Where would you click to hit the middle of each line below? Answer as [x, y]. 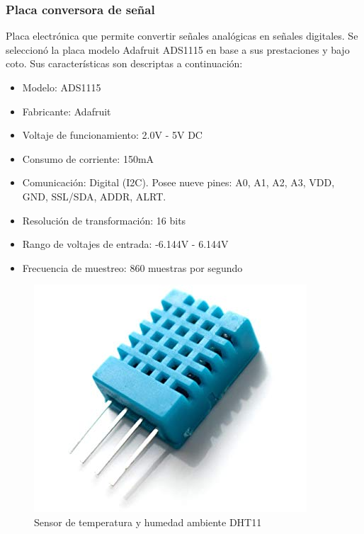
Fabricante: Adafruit [67, 111]
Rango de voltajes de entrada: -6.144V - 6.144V [125, 244]
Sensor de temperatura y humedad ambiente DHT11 [148, 522]
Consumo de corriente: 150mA [88, 158]
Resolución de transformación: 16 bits [104, 220]
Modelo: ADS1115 [62, 87]
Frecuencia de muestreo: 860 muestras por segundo [132, 267]
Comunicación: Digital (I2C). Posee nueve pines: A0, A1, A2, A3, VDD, [178, 182]
